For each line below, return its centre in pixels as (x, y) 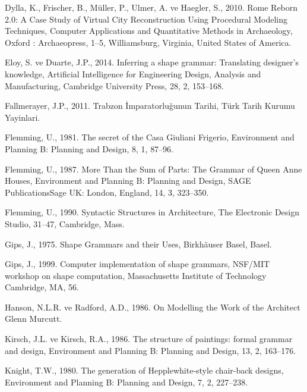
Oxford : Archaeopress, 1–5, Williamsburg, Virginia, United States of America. (148, 42)
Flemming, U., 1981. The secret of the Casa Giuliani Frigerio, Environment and (150, 137)
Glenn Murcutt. (34, 319)
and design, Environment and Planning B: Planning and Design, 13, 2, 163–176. (151, 350)
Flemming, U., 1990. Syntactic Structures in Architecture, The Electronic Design (152, 212)
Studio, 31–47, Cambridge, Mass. (65, 223)
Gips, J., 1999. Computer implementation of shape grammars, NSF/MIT (137, 264)
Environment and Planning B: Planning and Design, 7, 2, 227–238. (126, 382)
